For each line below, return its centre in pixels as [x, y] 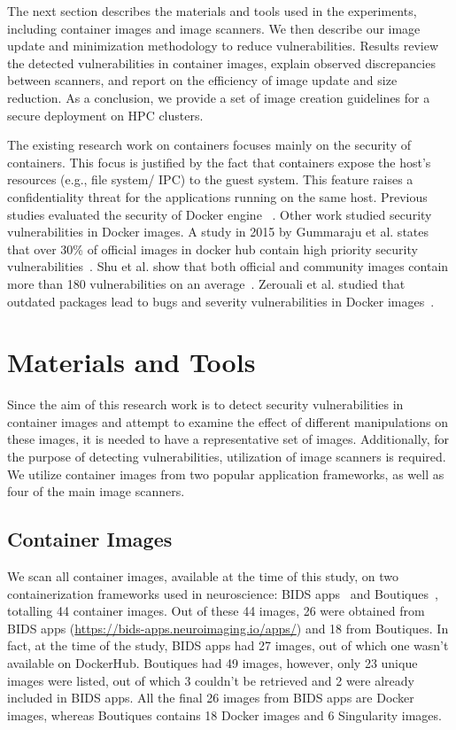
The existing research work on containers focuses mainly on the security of [209, 145]
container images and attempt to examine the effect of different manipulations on [228, 421]
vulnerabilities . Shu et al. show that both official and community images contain [228, 266]
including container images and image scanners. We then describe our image [214, 28]
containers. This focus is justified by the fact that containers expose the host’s [219, 162]
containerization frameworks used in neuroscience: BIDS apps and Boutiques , [223, 593]
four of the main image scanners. [96, 491]
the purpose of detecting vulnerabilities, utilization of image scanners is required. [227, 456]
